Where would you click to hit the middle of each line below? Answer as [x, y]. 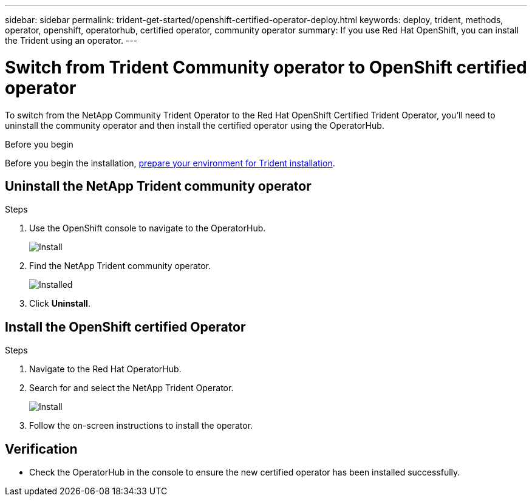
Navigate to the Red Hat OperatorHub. [105, 369]
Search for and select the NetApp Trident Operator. [131, 388]
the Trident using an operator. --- [71, 40]
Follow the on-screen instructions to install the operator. [141, 426]
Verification [41, 449]
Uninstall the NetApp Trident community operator [158, 186]
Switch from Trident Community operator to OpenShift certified [266, 67]
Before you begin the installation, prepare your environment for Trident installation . [170, 163]
